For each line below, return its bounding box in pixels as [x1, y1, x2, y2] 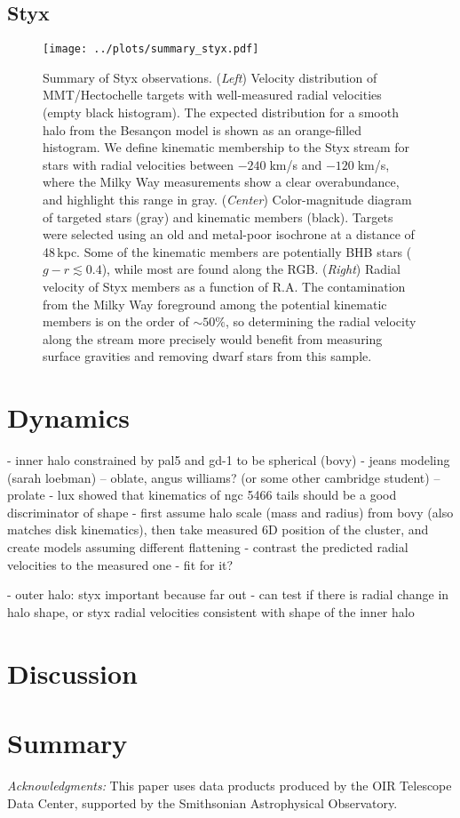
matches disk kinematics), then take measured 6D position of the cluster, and [7, 520, 429, 539]
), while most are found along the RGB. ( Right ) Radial [101, 260, 401, 278]
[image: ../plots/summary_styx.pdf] [43, 43, 259, 56]
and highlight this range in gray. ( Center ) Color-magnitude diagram [43, 190, 412, 209]
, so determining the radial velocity [225, 312, 416, 331]
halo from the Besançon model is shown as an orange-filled [43, 120, 362, 139]
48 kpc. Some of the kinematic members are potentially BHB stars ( [43, 242, 412, 261]
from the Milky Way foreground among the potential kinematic [43, 294, 387, 313]
